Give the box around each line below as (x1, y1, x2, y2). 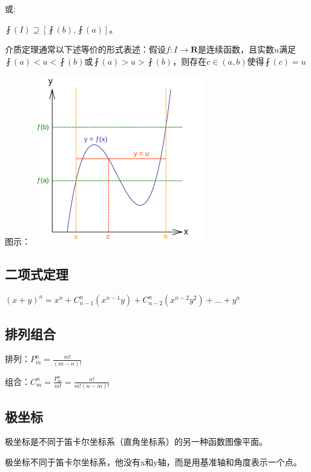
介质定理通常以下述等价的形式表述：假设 (5, 43, 166, 56)
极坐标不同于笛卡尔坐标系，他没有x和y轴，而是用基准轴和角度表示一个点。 (5, 456, 302, 468)
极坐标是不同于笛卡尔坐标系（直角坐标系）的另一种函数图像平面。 (5, 435, 267, 448)
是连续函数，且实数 (198, 43, 275, 56)
